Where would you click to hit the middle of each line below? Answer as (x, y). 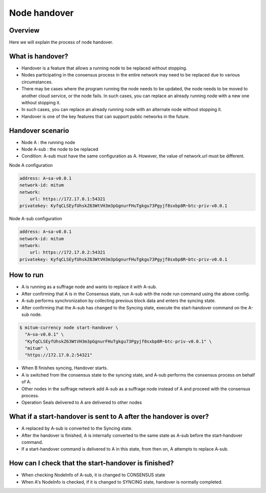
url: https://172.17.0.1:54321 (67, 199)
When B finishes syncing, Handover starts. (65, 368)
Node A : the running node (48, 142)
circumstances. (37, 82)
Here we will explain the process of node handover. (61, 42)
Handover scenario (39, 131)
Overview (24, 30)
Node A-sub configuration (36, 219)
